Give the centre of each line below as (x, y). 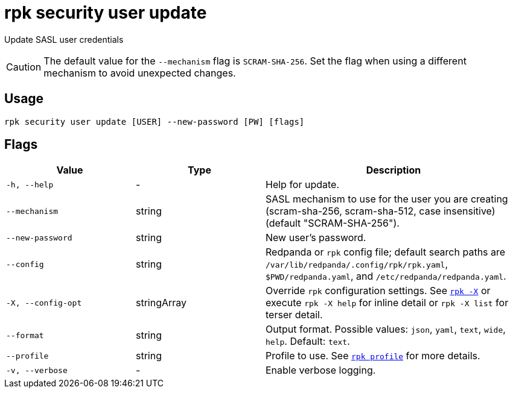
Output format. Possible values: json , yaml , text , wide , (386, 329)
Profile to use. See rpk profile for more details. (373, 356)
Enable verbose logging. (321, 370)
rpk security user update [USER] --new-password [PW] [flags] (155, 121)
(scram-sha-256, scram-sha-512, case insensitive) (381, 211)
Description (394, 170)
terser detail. (294, 315)
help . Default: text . (308, 341)
